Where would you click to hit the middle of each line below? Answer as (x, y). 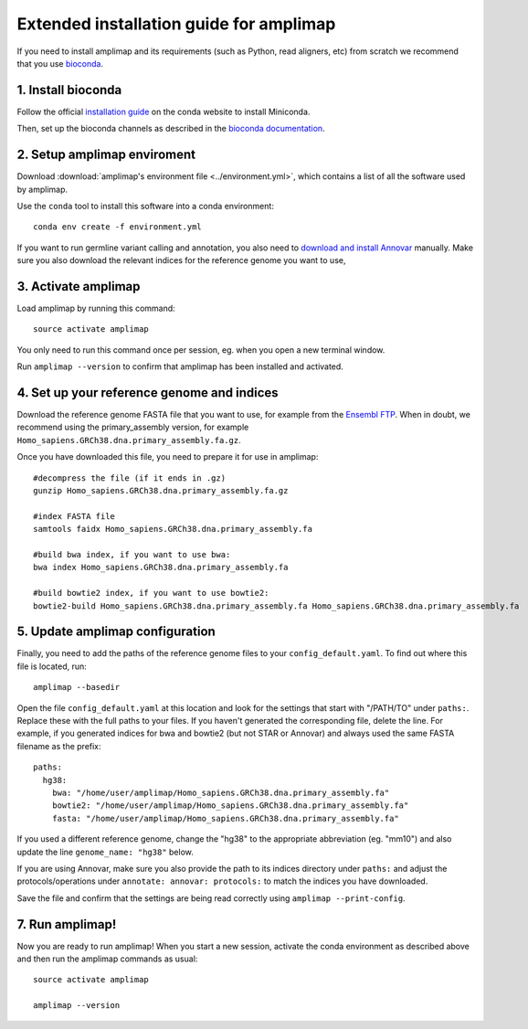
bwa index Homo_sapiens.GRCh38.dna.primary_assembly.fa (161, 568)
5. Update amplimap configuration (116, 632)
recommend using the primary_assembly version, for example (133, 427)
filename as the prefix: (59, 746)
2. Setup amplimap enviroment (106, 155)
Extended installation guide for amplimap (176, 24)
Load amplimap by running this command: (96, 308)
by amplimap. (42, 189)
